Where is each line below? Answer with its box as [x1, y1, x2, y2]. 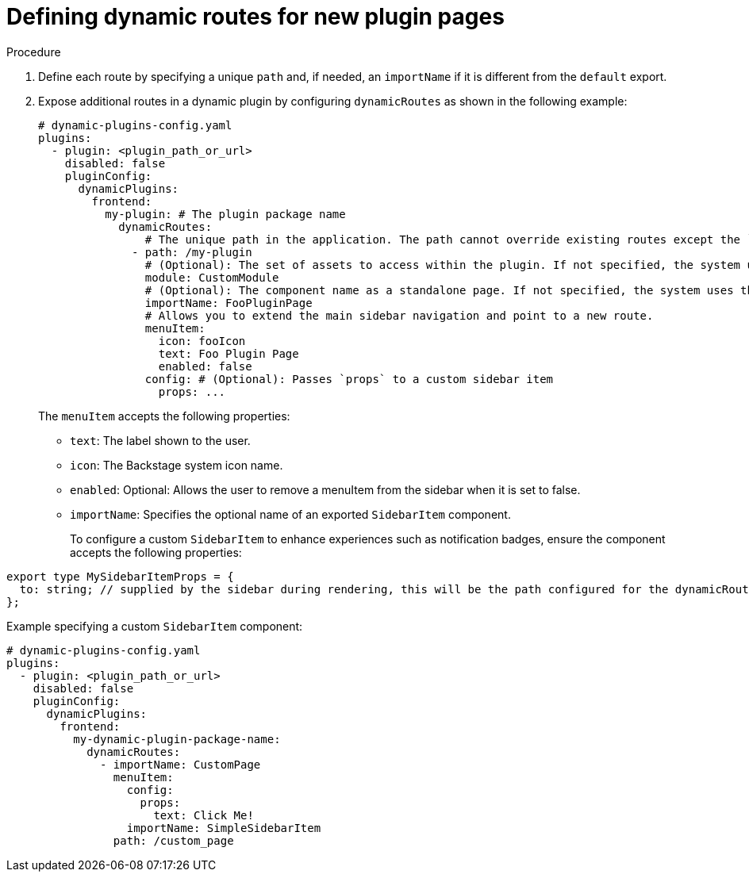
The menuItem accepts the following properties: [38, 408, 290, 423]
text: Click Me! [153, 808, 254, 822]
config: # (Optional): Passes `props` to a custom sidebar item [144, 372, 554, 385]
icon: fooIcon [158, 334, 246, 347]
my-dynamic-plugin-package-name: [73, 732, 281, 746]
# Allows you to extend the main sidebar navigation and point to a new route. [144, 309, 654, 322]
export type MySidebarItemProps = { [6, 569, 234, 583]
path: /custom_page [113, 834, 234, 847]
